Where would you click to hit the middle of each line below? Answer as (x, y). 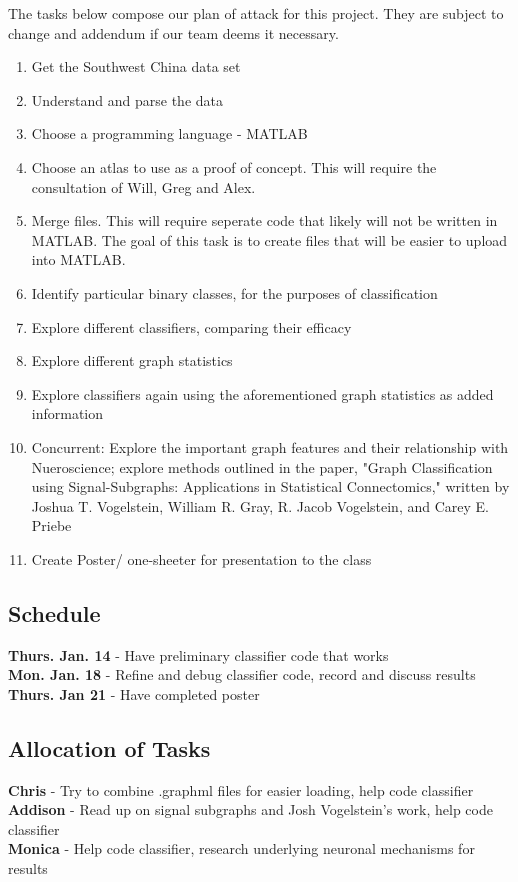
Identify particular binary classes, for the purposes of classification (234, 292)
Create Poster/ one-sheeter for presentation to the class (201, 558)
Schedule (54, 612)
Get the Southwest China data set (136, 66)
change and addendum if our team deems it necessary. (173, 32)
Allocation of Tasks (109, 747)
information (67, 413)
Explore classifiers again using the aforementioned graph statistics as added (262, 393)
